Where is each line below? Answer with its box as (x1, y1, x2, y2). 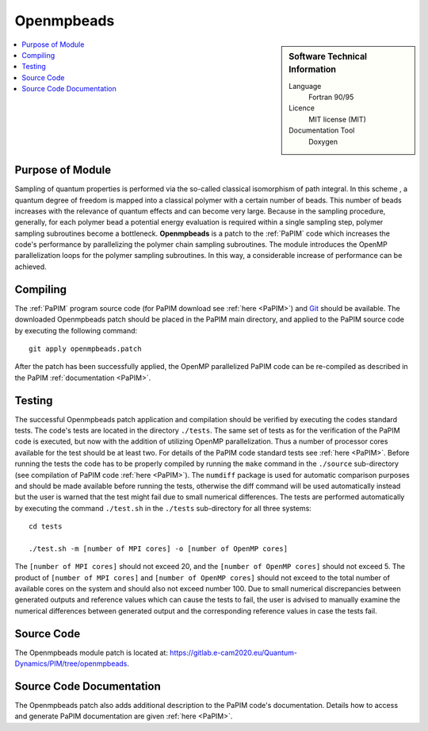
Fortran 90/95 (308, 92, 354, 102)
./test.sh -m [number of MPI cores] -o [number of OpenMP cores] (29, 544, 289, 553)
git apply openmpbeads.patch (29, 344, 142, 353)
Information (289, 64, 337, 75)
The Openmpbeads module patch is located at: (14, 648, 168, 657)
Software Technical (289, 51, 368, 62)
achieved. (14, 262, 47, 271)
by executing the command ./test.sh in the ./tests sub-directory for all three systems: (14, 503, 312, 513)
